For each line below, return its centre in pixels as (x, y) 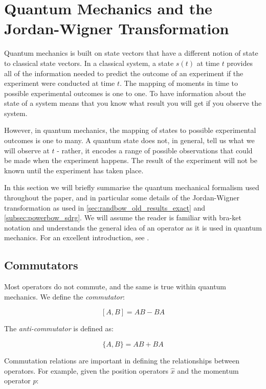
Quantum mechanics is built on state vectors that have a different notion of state (131, 53)
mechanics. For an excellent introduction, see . (77, 237)
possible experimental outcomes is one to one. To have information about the (125, 93)
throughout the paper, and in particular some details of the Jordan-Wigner (122, 198)
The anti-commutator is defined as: (59, 328)
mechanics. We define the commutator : (64, 296)
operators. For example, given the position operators (86, 370)
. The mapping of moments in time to (179, 83)
